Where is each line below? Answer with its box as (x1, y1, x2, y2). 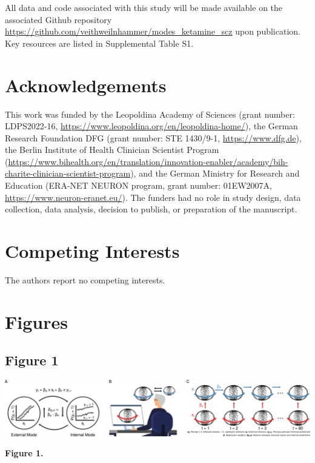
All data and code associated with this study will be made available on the (5, 1, 283, 13)
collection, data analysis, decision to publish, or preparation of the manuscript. (5, 203, 297, 215)
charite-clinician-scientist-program (5, 167, 131, 180)
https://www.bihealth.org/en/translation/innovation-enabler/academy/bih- (8, 155, 288, 167)
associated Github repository (5, 13, 112, 25)
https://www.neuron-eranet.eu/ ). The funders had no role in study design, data (5, 191, 301, 203)
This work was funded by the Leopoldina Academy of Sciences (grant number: (5, 107, 295, 120)
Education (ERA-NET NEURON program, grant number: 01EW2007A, (5, 179, 273, 192)
